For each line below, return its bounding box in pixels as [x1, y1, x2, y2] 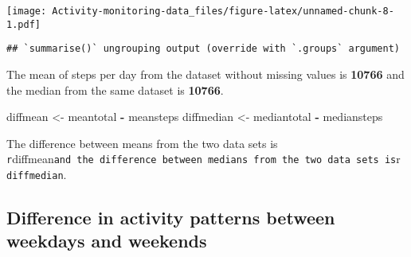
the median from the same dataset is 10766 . [6, 81, 224, 98]
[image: [6, 6, 47, 17]
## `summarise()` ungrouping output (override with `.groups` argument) [6, 43, 400, 55]
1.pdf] [6, 18, 41, 30]
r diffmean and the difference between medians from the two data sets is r [6, 150, 401, 167]
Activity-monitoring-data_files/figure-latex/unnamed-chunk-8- [52, 6, 394, 17]
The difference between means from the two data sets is [6, 134, 278, 151]
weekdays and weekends [6, 228, 207, 253]
